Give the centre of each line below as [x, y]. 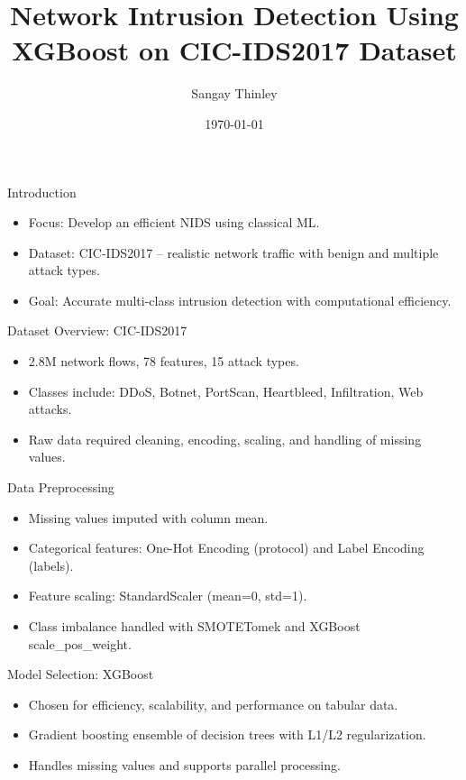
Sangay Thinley [234, 93]
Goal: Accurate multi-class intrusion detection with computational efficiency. [240, 300]
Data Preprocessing [61, 487]
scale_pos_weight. [80, 643]
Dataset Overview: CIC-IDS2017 [97, 330]
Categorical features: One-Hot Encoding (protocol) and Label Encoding [226, 548]
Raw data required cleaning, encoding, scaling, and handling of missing [225, 439]
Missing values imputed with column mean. [148, 517]
